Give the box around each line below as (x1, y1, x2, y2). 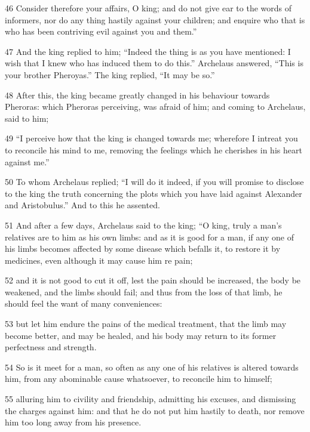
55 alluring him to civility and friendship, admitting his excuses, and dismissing (5, 393, 296, 405)
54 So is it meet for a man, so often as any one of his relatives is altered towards (5, 360, 299, 373)
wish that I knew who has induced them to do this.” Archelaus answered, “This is (5, 57, 303, 69)
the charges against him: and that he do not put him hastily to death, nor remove (5, 404, 305, 416)
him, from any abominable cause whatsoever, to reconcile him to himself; (5, 372, 272, 385)
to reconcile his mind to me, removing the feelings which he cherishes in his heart (5, 143, 302, 156)
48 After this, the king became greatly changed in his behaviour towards (5, 88, 270, 101)
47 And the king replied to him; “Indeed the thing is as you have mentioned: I (5, 45, 291, 57)
